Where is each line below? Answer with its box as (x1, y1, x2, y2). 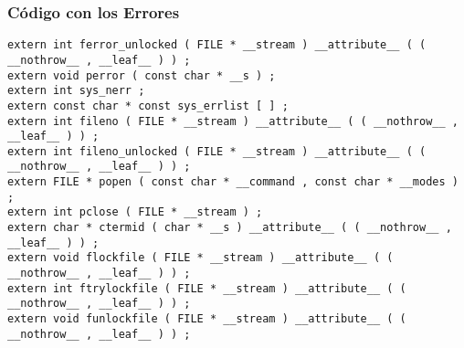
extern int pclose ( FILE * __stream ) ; (7, 206, 263, 219)
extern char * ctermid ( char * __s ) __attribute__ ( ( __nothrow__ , (7, 221, 452, 235)
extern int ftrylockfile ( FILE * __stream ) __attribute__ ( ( (7, 281, 406, 295)
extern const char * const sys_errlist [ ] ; (7, 99, 289, 112)
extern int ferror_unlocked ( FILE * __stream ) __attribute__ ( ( (7, 38, 427, 52)
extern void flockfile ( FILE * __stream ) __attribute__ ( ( (7, 251, 394, 265)
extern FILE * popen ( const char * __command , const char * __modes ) (7, 175, 459, 189)
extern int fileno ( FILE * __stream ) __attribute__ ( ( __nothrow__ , (7, 114, 459, 128)
